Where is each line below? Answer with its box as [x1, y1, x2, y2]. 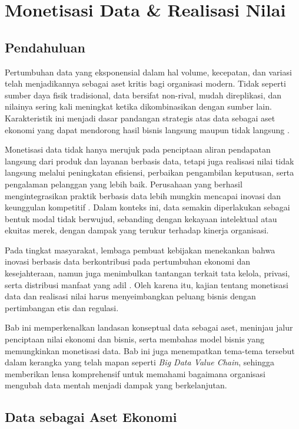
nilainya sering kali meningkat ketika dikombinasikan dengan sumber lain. [5, 100, 272, 113]
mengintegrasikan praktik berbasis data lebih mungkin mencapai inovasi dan [5, 189, 281, 202]
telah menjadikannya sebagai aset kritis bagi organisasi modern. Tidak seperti [5, 77, 286, 90]
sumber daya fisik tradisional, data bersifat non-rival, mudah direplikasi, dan [5, 88, 282, 101]
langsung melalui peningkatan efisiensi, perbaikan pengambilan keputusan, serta [5, 166, 294, 179]
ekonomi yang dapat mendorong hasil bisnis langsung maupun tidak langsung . [5, 123, 290, 136]
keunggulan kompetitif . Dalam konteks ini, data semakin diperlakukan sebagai [5, 201, 290, 213]
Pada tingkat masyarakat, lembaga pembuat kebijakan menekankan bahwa [5, 243, 275, 256]
